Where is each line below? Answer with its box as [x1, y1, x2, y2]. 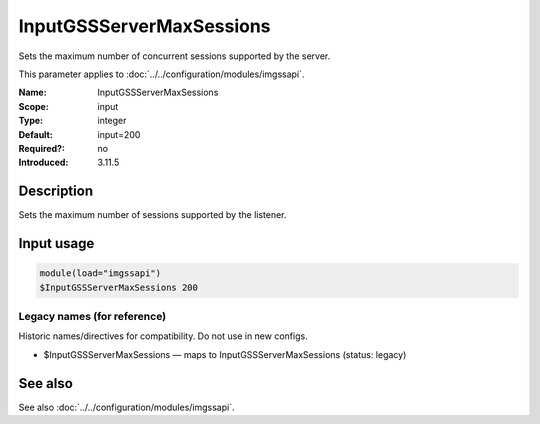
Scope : [18, 100, 49, 112]
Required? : [18, 142, 65, 154]
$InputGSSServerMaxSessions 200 [39, 281, 199, 293]
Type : [18, 115, 44, 127]
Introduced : [18, 156, 69, 169]
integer [97, 115, 127, 127]
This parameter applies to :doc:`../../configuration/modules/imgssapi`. [18, 68, 305, 80]
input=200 [97, 128, 141, 140]
